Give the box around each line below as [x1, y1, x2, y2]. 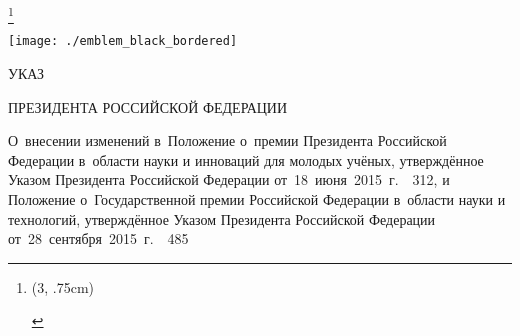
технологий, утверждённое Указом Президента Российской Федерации [8, 208, 436, 229]
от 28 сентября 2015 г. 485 [8, 228, 189, 249]
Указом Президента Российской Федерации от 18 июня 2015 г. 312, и [8, 169, 450, 190]
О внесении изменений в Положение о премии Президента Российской [8, 130, 447, 151]
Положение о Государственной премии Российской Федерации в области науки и [8, 188, 506, 209]
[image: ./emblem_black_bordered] [8, 34, 238, 49]
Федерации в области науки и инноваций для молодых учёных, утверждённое [8, 149, 484, 170]
